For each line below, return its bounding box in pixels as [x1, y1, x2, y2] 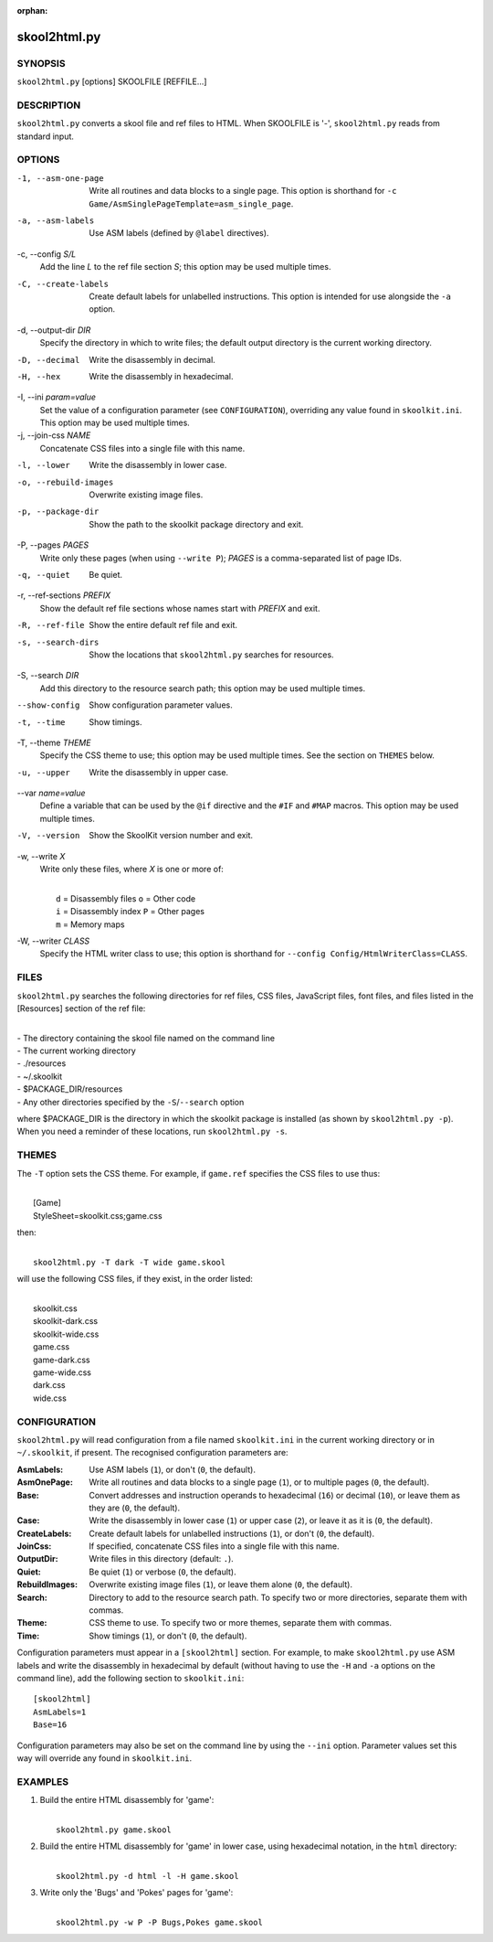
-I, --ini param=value [16, 391, 96, 402]
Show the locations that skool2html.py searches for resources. [89, 649, 334, 660]
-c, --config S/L [16, 248, 77, 260]
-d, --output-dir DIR [16, 325, 91, 336]
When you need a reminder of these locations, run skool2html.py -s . [16, 1126, 288, 1137]
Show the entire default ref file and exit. [89, 620, 237, 631]
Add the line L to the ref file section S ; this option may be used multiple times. [39, 261, 331, 272]
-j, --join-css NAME [16, 430, 91, 441]
